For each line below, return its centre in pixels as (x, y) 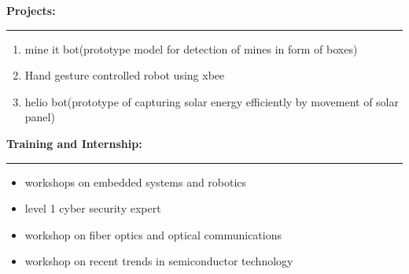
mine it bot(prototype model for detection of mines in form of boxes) (191, 48)
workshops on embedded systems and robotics (136, 181)
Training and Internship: (74, 143)
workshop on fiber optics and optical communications (153, 234)
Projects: (31, 10)
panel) (40, 117)
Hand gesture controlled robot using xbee (125, 75)
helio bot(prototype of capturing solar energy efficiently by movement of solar (212, 101)
